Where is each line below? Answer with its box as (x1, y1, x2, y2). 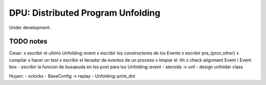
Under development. (9, 25, 51, 30)
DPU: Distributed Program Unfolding (9, 7, 161, 18)
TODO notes (9, 37, 48, 46)
